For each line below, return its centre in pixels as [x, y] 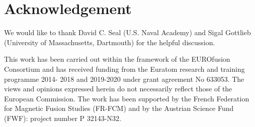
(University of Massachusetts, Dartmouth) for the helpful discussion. [110, 42]
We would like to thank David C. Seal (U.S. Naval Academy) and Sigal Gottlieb [127, 32]
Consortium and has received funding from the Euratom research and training [124, 69]
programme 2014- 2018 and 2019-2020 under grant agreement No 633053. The [124, 79]
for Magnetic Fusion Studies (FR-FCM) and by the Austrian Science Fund [119, 108]
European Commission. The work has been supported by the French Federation [127, 98]
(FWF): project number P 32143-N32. [63, 118]
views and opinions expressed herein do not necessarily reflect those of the [118, 89]
